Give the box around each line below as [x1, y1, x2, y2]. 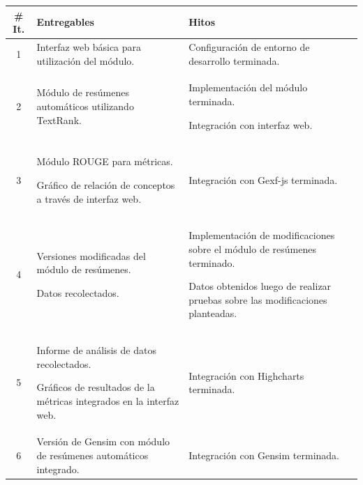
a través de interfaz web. [36, 191, 142, 206]
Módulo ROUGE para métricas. [36, 154, 173, 169]
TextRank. [36, 112, 82, 127]
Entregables [36, 15, 94, 29]
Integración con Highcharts [188, 368, 304, 383]
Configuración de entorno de [188, 39, 310, 54]
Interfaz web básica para [36, 39, 142, 54]
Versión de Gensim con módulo [36, 434, 170, 449]
